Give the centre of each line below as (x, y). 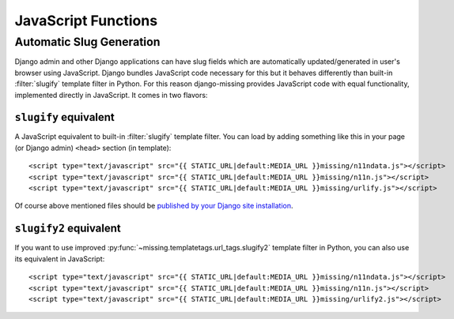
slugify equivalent (64, 117)
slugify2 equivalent (68, 229)
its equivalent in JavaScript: (60, 259)
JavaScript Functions (86, 21)
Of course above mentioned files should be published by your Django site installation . (154, 206)
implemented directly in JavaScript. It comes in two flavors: (111, 95)
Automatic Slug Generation (87, 42)
